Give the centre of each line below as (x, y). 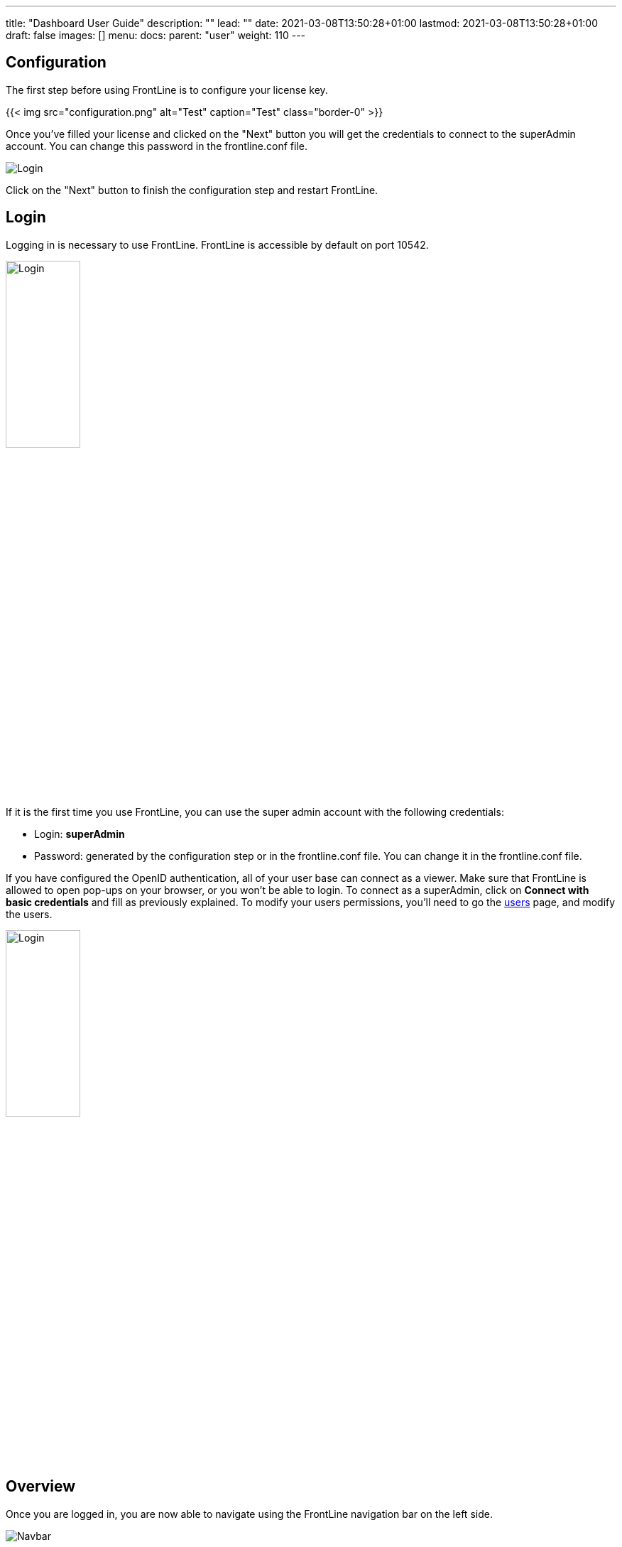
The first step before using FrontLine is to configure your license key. (167, 90)
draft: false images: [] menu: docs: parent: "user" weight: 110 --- (156, 35)
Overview (41, 1487)
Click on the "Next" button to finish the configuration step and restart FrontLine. (192, 190)
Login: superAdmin (80, 834)
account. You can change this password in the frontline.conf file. (157, 146)
